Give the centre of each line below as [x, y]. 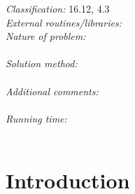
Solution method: [42, 63]
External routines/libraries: [64, 22]
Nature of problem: [46, 36]
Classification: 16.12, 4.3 [58, 8]
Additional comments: [52, 91]
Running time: [36, 118]
